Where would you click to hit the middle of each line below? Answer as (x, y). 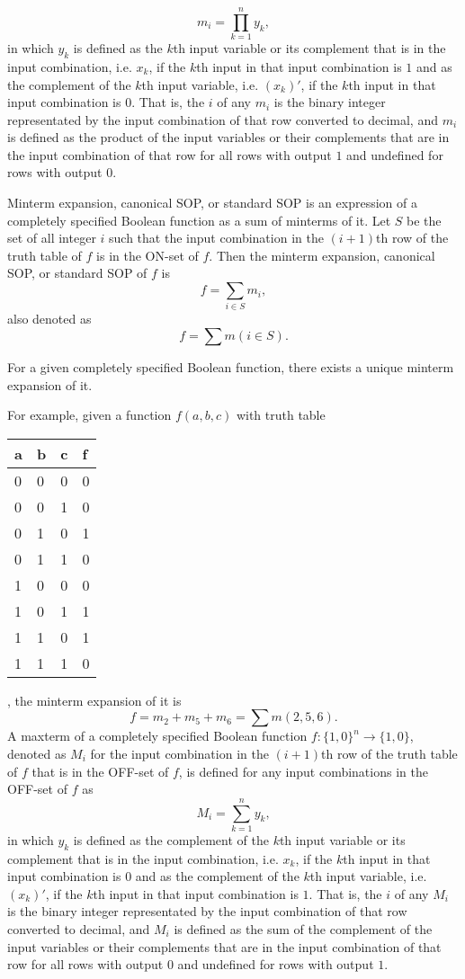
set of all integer (52, 238)
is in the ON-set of (148, 255)
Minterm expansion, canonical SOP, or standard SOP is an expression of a (212, 203)
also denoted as (49, 319)
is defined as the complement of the (171, 839)
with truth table (281, 415)
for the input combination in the (179, 753)
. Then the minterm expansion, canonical (322, 255)
